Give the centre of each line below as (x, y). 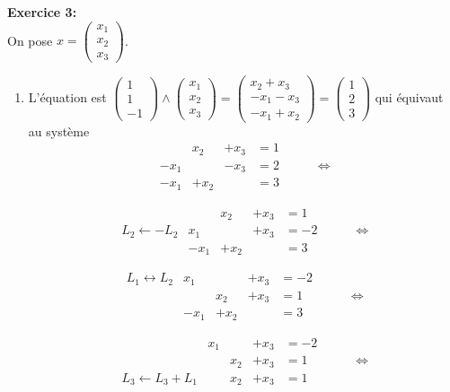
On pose (30, 40)
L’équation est (67, 96)
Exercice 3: (42, 12)
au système (59, 131)
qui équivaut (409, 96)
